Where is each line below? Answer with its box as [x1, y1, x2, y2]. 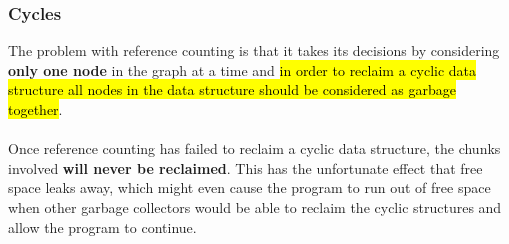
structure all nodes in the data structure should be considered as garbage [8, 79, 456, 100]
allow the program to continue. [8, 216, 197, 237]
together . [8, 99, 63, 119]
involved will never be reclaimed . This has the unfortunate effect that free [8, 157, 483, 178]
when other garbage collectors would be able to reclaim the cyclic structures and [8, 196, 502, 217]
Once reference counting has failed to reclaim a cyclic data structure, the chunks [8, 138, 501, 159]
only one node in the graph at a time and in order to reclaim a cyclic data [8, 59, 477, 80]
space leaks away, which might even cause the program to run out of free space [8, 177, 491, 198]
